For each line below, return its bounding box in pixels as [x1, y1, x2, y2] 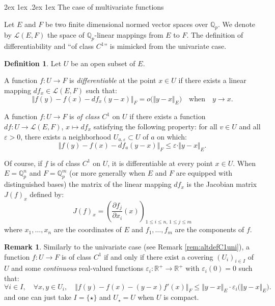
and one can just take [4, 292, 71, 302]
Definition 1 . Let [4, 58, 62, 68]
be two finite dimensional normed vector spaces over [45, 18, 208, 29]
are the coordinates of [53, 224, 122, 235]
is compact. [163, 292, 199, 302]
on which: [157, 131, 187, 142]
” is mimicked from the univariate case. [104, 41, 227, 51]
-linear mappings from [94, 30, 163, 40]
